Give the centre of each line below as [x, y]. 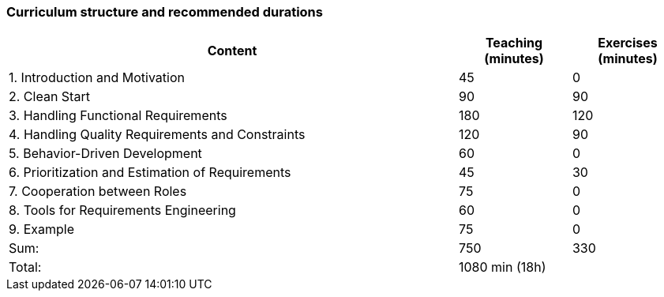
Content [232, 51]
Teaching [514, 43]
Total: [25, 267]
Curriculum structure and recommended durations [165, 12]
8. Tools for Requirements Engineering [122, 211]
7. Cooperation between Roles [98, 192]
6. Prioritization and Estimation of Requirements [150, 173]
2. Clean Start [49, 97]
